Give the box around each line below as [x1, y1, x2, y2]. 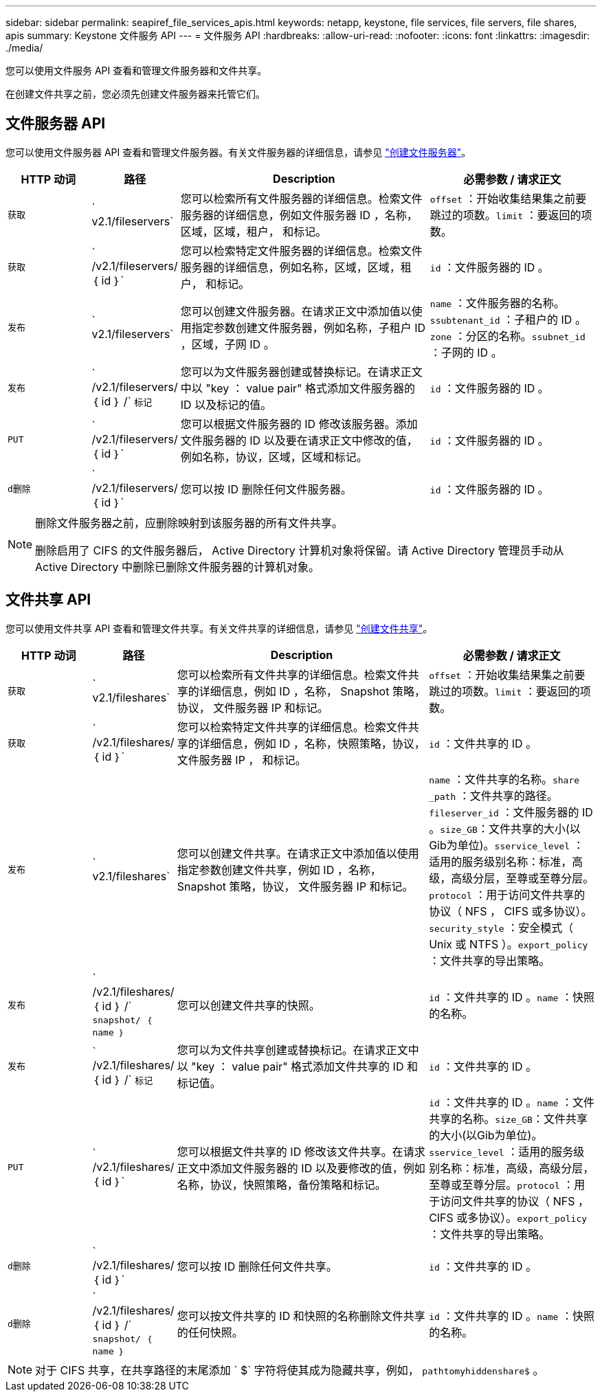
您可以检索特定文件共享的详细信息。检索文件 [177, 719, 408, 734]
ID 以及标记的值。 [180, 397, 272, 412]
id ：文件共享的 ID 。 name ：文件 [429, 1095, 594, 1109]
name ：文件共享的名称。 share [429, 772, 580, 786]
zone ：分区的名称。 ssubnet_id [430, 328, 586, 343]
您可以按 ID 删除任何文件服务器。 [180, 482, 352, 496]
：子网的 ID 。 [430, 345, 502, 359]
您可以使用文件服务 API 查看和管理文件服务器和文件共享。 [5, 65, 267, 76]
